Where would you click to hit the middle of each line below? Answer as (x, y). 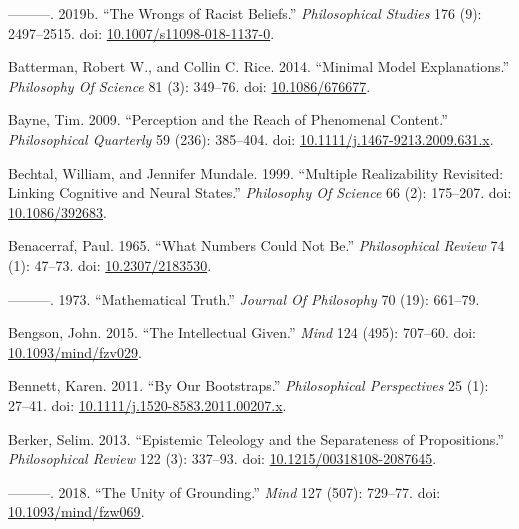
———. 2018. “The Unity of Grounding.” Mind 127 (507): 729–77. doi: (224, 491)
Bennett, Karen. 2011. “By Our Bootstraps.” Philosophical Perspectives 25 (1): (248, 385)
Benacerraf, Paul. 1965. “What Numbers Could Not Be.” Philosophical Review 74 (256, 245)
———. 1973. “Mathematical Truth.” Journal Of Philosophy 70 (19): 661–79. (244, 298)
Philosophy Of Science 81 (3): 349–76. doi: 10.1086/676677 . (189, 85)
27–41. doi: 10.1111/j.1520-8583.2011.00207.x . (147, 404)
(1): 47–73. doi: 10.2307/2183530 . (110, 264)
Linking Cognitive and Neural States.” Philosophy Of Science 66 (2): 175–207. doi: (260, 192)
